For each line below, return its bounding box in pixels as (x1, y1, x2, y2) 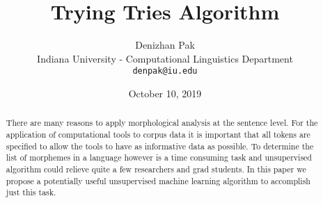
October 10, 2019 (128, 86, 202, 100)
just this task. (6, 186, 56, 198)
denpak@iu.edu (132, 66, 198, 76)
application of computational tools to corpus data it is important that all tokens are (6, 129, 310, 140)
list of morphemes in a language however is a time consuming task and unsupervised (6, 152, 312, 163)
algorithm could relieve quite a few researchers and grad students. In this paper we (6, 163, 306, 174)
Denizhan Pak (135, 38, 195, 52)
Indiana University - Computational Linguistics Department (37, 51, 293, 65)
